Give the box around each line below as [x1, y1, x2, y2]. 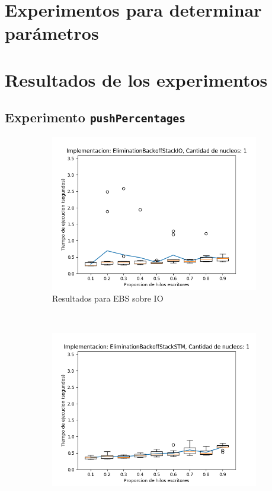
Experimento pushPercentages [5, 108, 186, 126]
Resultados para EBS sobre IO [52, 292, 164, 305]
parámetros [5, 21, 99, 45]
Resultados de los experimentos [5, 67, 268, 91]
